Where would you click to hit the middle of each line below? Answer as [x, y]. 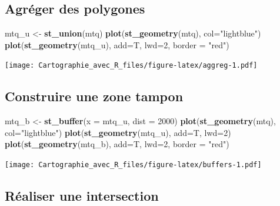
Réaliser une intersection [82, 196]
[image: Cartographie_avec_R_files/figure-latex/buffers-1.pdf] [133, 165]
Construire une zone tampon [94, 96]
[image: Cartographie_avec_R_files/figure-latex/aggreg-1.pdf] [131, 66]
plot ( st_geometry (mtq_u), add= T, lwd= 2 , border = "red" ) [117, 44]
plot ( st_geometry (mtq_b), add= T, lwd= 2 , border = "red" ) [117, 144]
